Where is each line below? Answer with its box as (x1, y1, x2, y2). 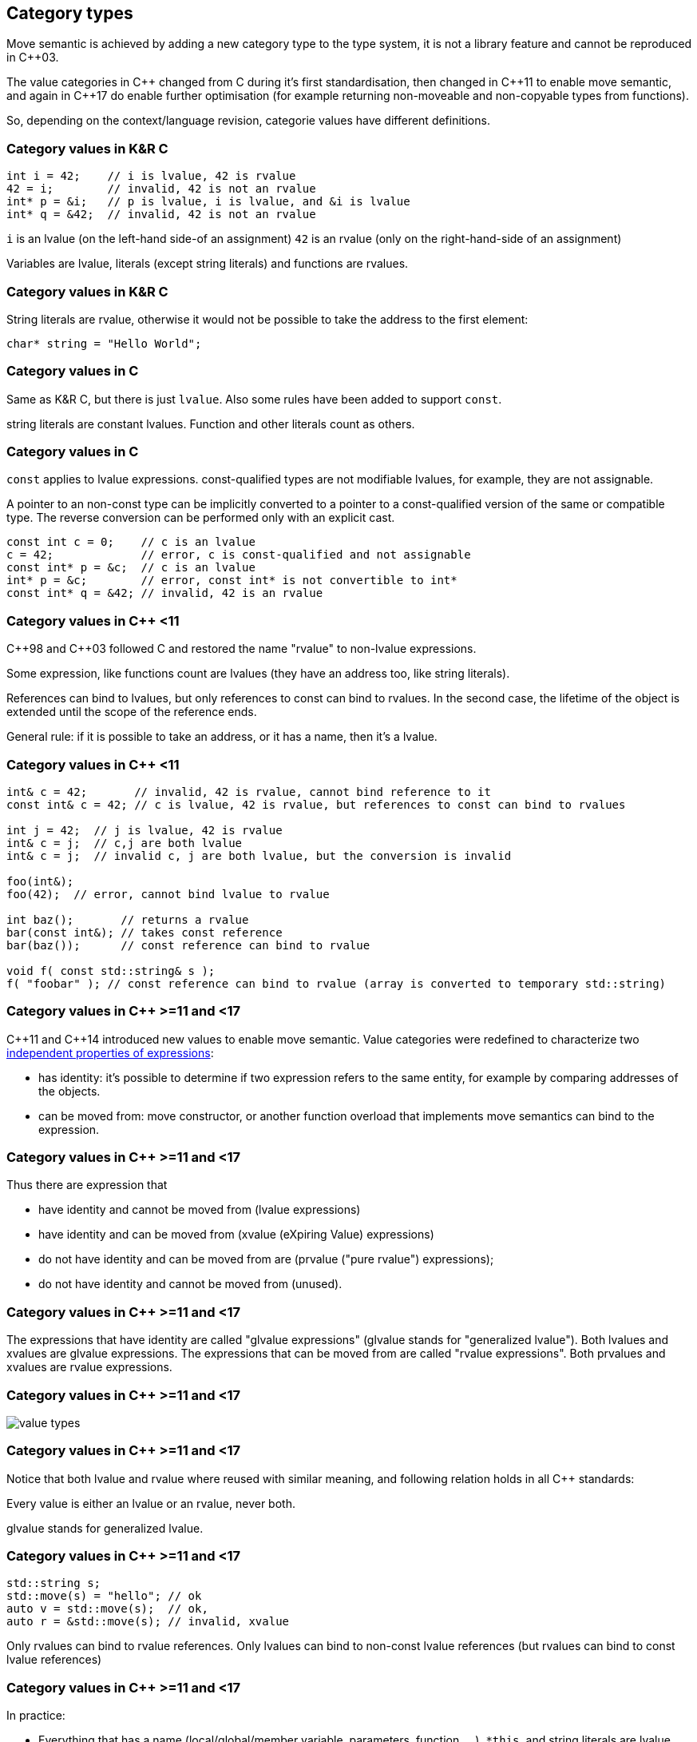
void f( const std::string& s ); (6, 964, 216, 977)
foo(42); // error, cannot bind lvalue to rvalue (6, 887, 330, 901)
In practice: (6, 1708, 65, 1723)
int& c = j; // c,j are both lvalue (6, 836, 243, 849)
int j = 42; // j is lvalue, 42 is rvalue (6, 823, 283, 837)
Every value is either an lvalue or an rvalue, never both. (6, 1496, 295, 1510)
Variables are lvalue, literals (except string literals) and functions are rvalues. (6, 257, 409, 271)
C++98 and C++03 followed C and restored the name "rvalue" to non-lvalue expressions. (6, 642, 477, 656)
